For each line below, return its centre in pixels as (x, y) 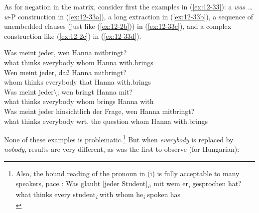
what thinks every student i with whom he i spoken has (98, 195)
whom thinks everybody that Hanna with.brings (78, 82)
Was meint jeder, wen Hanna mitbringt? (65, 53)
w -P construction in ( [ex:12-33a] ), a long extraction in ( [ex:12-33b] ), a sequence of (129, 16)
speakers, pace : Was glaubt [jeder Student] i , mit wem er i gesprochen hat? (129, 184)
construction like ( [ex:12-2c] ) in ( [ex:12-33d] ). (73, 36)
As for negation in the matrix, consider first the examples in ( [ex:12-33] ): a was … (128, 6)
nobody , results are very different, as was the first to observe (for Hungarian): (122, 149)
